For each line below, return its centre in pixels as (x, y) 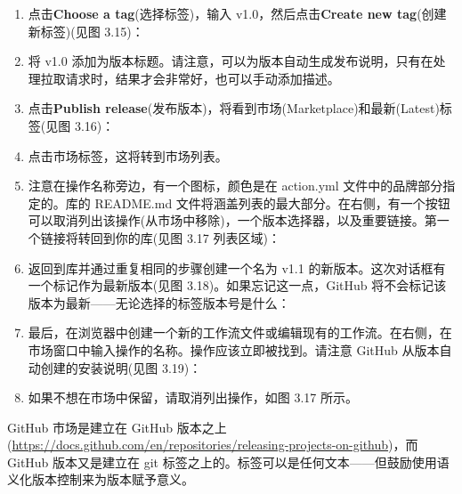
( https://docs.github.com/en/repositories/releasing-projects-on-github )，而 (213, 445)
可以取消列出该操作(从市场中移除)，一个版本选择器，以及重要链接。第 (232, 220)
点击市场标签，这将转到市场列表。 (128, 155)
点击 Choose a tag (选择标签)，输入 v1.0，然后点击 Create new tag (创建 (237, 13)
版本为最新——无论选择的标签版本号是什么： (159, 302)
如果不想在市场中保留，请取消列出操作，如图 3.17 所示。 (193, 397)
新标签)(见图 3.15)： (86, 31)
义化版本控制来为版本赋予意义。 (101, 479)
